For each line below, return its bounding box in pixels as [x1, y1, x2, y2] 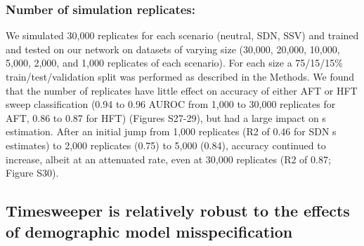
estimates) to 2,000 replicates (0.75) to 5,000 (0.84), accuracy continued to [6, 137, 326, 152]
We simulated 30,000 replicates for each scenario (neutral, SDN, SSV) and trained [6, 28, 359, 43]
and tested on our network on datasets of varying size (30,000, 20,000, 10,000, [6, 41, 340, 56]
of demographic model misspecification [6, 220, 293, 242]
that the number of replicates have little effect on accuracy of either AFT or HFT [6, 83, 358, 97]
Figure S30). [6, 165, 59, 180]
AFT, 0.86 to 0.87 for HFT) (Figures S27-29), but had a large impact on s [6, 110, 326, 125]
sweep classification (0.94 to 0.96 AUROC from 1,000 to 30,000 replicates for [6, 97, 336, 111]
